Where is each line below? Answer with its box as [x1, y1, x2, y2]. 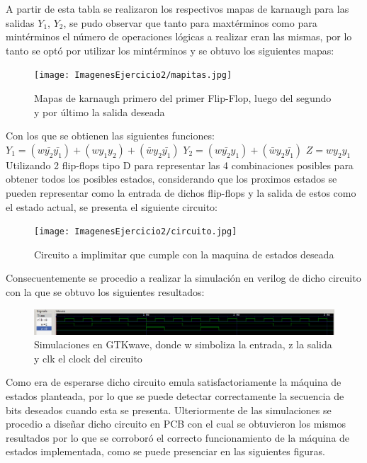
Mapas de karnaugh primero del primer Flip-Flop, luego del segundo [34, 91, 332, 105]
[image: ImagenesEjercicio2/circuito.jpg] [34, 227, 237, 237]
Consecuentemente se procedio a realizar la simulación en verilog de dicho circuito [6, 270, 361, 285]
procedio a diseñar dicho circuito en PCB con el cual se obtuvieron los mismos [6, 416, 346, 431]
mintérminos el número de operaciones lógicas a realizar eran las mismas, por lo [6, 29, 352, 44]
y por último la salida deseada [34, 104, 165, 119]
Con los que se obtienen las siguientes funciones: [6, 128, 215, 143]
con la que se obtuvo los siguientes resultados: [6, 285, 205, 299]
